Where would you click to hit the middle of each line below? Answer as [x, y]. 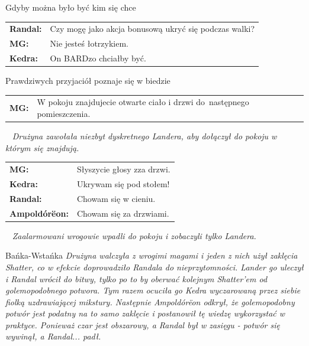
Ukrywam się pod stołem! [123, 183]
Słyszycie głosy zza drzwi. [123, 169]
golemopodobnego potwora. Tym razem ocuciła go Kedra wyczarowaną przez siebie [153, 290]
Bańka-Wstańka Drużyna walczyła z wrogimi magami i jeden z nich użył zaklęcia [152, 255]
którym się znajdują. [42, 147]
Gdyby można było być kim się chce [71, 7]
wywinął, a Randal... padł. [53, 336]
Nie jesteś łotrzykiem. [89, 43]
